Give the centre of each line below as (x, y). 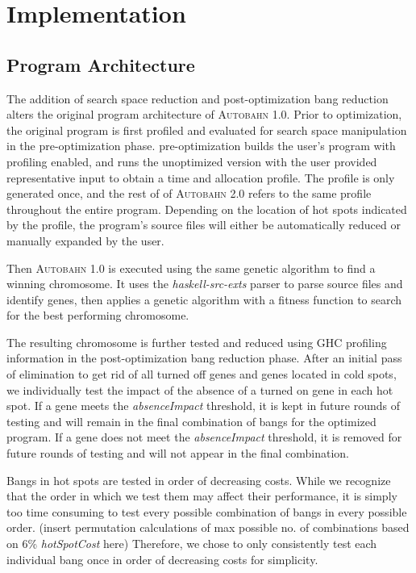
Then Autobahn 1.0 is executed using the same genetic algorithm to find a (191, 268)
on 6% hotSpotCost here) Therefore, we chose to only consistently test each (192, 544)
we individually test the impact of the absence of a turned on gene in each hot (200, 389)
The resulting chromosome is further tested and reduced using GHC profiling (197, 342)
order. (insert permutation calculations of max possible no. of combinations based (208, 527)
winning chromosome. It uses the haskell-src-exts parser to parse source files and (205, 284)
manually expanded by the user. (85, 240)
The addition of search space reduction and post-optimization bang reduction (198, 98)
